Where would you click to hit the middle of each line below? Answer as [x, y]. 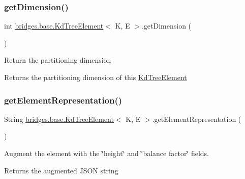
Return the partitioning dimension [58, 60]
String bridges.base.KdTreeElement [59, 119]
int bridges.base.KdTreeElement [54, 26]
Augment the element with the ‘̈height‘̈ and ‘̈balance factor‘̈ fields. [107, 153]
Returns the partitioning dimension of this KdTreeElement [96, 77]
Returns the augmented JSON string [61, 170]
